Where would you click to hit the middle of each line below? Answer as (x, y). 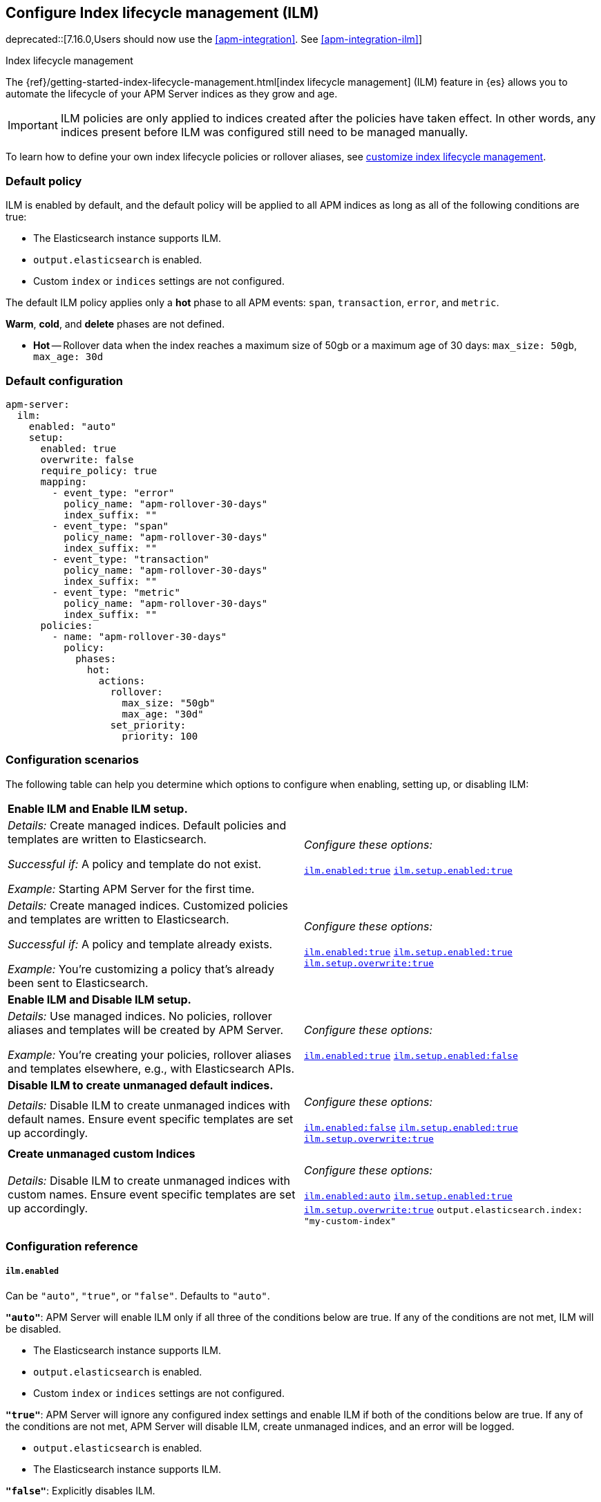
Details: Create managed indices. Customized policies (148, 905)
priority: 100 (160, 736)
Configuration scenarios (72, 760)
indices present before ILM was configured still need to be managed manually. (264, 132)
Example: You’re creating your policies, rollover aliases (150, 1054)
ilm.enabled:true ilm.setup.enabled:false (411, 1055)
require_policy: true (99, 470)
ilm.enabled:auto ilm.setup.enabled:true (408, 1196)
